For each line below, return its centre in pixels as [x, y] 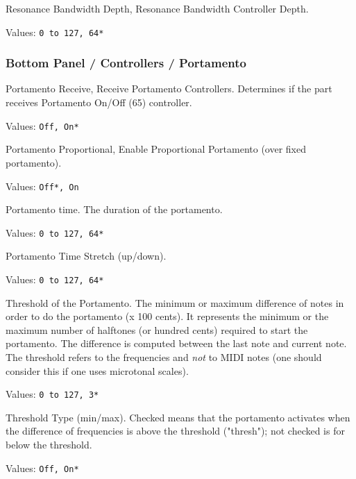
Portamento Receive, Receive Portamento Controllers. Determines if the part [169, 89]
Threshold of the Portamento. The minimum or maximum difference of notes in [175, 302]
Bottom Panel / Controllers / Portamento [126, 63]
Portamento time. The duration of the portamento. [114, 209]
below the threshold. [49, 445]
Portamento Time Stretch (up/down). [86, 256]
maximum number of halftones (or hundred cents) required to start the [157, 329]
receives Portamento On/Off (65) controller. [99, 102]
